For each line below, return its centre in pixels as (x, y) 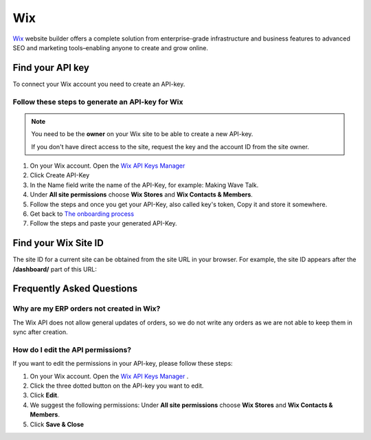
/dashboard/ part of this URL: (55, 269)
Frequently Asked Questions (75, 289)
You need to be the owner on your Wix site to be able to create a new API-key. (142, 134)
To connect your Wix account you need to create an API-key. (99, 84)
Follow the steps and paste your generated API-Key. (104, 223)
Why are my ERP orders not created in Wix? (87, 309)
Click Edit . (44, 395)
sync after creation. (40, 332)
